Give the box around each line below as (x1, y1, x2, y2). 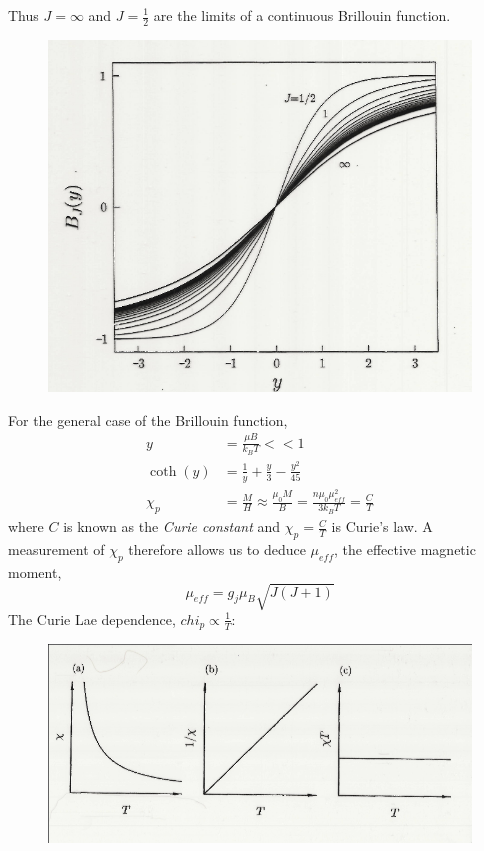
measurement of (8, 539, 105, 560)
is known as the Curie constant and (63, 516, 281, 537)
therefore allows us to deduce (128, 539, 306, 560)
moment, (8, 561, 62, 582)
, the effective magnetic (334, 539, 476, 560)
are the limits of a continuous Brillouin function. (153, 5, 451, 25)
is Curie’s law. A (331, 516, 433, 537)
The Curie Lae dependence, (8, 608, 176, 629)
